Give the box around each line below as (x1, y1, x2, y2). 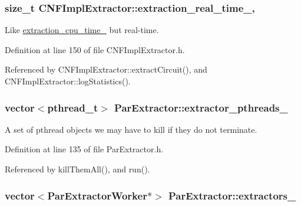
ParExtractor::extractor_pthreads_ (114, 100, 288, 115)
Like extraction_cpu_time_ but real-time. (5, 24, 159, 36)
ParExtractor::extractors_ (168, 188, 296, 202)
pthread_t (47, 100, 98, 115)
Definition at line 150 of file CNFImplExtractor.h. (5, 43, 185, 55)
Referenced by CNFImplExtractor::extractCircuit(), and (5, 63, 207, 76)
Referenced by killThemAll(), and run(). (5, 163, 150, 175)
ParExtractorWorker (47, 188, 147, 202)
